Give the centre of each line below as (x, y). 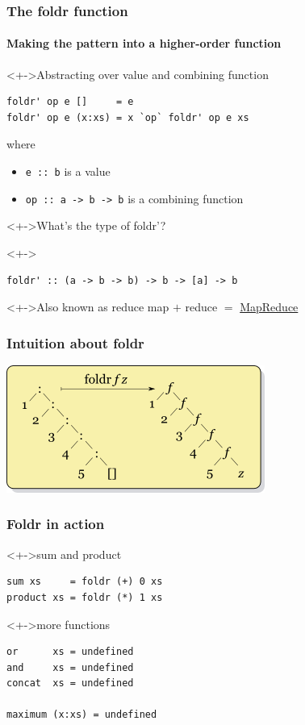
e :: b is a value (68, 171)
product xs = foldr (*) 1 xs (85, 597)
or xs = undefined (70, 652)
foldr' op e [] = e (70, 102)
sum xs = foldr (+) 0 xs (85, 582)
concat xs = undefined (70, 683)
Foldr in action (56, 524)
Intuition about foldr (75, 342)
